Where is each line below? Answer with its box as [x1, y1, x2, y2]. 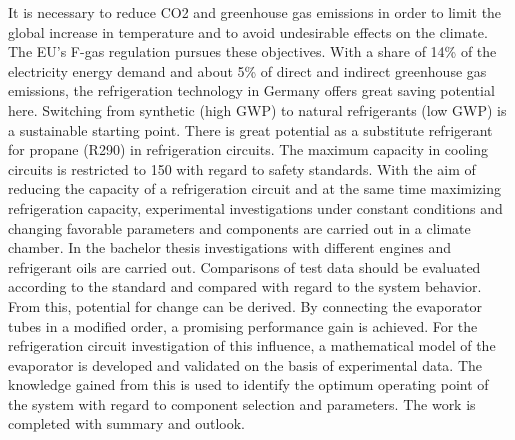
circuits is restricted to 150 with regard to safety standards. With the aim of [8, 158, 476, 179]
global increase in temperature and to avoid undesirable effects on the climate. [8, 21, 488, 42]
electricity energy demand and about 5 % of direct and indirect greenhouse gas [8, 60, 487, 81]
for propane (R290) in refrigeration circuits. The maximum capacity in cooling [8, 139, 489, 160]
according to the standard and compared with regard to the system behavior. [8, 276, 482, 297]
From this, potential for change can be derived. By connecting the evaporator [8, 295, 482, 316]
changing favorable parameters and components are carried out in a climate [8, 217, 471, 238]
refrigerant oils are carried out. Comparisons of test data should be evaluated [8, 256, 481, 277]
